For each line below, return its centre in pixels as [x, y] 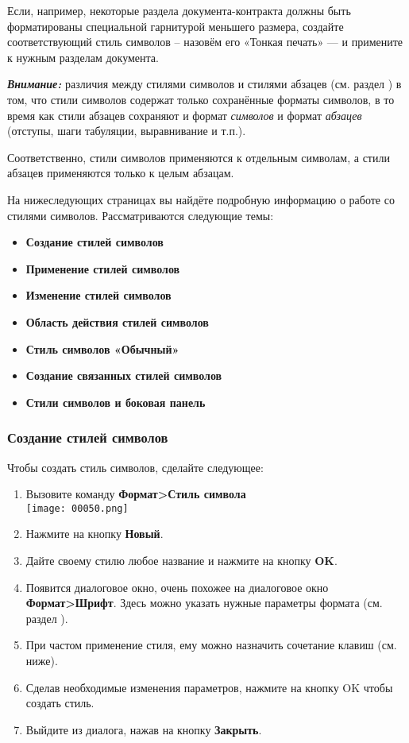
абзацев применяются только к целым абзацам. [121, 173]
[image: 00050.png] [77, 508]
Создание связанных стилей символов [124, 375]
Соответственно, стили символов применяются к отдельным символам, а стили [199, 157]
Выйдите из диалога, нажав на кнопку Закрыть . [144, 729]
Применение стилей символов [103, 268]
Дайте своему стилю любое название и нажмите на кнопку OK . [181, 560]
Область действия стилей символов [117, 321]
